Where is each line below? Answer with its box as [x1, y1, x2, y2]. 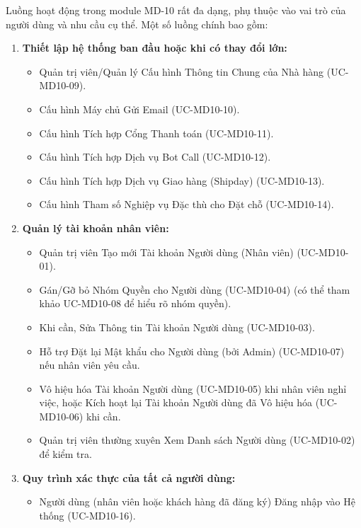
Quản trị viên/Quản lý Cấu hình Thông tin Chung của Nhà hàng [39, 64, 324, 79]
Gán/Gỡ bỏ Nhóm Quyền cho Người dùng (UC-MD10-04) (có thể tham [39, 282, 350, 297]
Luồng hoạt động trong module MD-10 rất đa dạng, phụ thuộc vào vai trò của [6, 3, 346, 17]
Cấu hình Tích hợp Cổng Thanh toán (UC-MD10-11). [39, 125, 274, 140]
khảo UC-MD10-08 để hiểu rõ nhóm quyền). [39, 296, 231, 311]
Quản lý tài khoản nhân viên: [22, 220, 169, 235]
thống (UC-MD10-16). [39, 507, 136, 522]
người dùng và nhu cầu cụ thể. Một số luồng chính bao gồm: [6, 16, 268, 31]
